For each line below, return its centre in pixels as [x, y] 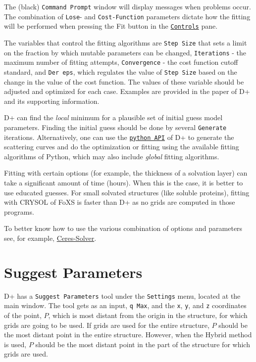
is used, [15, 344]
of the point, [23, 315]
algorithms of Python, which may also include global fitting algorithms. [112, 156]
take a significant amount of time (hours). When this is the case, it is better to [124, 183]
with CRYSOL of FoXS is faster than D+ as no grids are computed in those [120, 202]
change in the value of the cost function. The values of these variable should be [124, 81]
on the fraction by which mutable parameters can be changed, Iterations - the [125, 52]
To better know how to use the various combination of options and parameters [123, 228]
